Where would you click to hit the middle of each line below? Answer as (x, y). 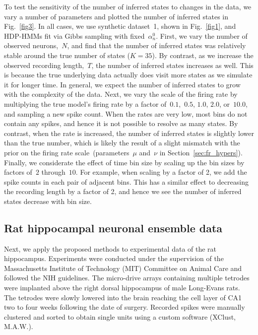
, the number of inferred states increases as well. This (172, 65)
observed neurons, (31, 45)
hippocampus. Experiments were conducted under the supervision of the (114, 258)
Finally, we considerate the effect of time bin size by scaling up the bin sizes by (124, 162)
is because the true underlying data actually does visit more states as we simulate (128, 75)
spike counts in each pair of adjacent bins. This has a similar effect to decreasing (126, 181)
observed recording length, (44, 65)
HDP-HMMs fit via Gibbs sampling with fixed (74, 35)
